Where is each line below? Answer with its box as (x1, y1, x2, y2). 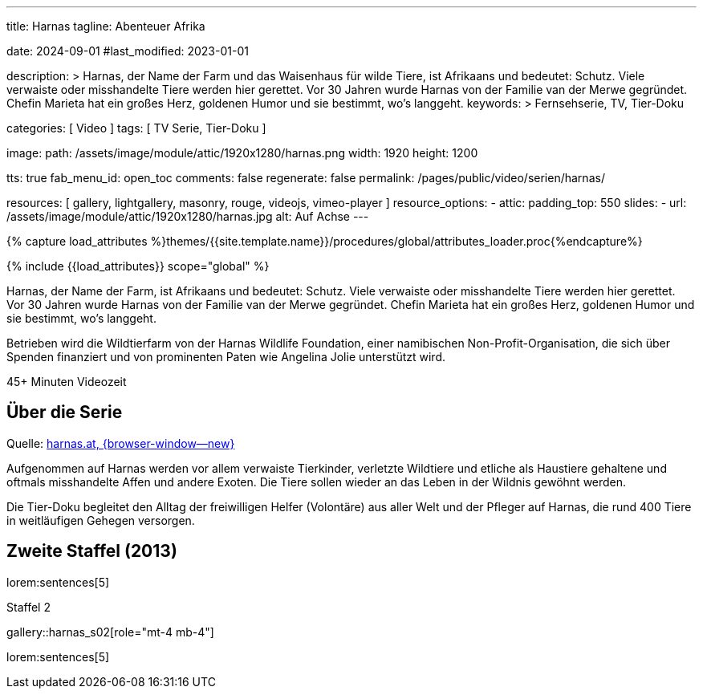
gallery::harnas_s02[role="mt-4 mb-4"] (6, 624, 214, 639)
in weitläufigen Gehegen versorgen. (6, 513, 195, 527)
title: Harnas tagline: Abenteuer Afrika (6, 19, 205, 33)
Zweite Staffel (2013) (6, 541, 177, 562)
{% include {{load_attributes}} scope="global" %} (6, 259, 270, 273)
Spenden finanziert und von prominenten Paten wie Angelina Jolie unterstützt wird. (6, 350, 445, 364)
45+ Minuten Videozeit (6, 375, 127, 388)
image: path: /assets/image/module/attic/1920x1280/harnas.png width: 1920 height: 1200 (6, 146, 478, 160)
